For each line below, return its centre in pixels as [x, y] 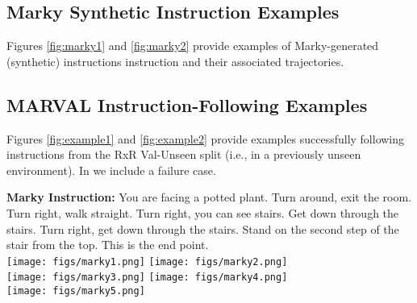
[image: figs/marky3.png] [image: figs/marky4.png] [147, 278]
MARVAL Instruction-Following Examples [187, 104]
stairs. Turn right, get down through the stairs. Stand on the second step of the [203, 228]
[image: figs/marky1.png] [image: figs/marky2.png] [147, 261]
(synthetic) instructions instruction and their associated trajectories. [175, 61]
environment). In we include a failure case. [111, 170]
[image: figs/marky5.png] [76, 291]
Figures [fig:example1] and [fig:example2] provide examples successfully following [206, 138]
